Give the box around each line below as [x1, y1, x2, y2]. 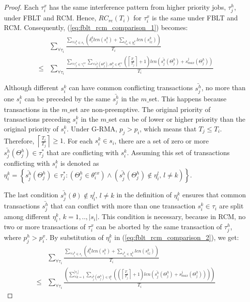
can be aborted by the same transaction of [96, 222, 222, 232]
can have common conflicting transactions [69, 82, 193, 93]
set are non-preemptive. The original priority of [70, 104, 211, 114]
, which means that [140, 124, 197, 134]
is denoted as [60, 158, 99, 168]
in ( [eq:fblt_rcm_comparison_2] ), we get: [114, 232, 239, 242]
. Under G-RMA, [66, 124, 117, 134]
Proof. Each [4, 2, 39, 12]
